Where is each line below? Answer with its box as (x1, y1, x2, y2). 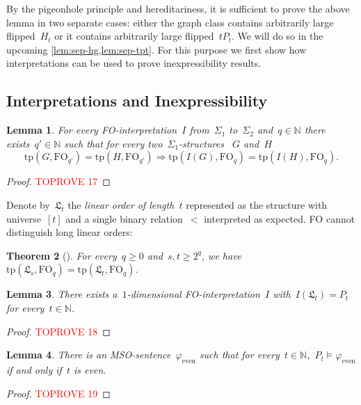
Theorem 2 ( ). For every (6, 248, 117, 262)
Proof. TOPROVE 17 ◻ (6, 174, 111, 189)
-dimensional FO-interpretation (127, 287, 260, 301)
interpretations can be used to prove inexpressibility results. (6, 56, 262, 70)
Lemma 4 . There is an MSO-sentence (6, 347, 171, 362)
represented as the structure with (186, 197, 328, 212)
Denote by (6, 197, 50, 212)
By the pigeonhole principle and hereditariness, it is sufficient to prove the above (6, 1, 350, 15)
